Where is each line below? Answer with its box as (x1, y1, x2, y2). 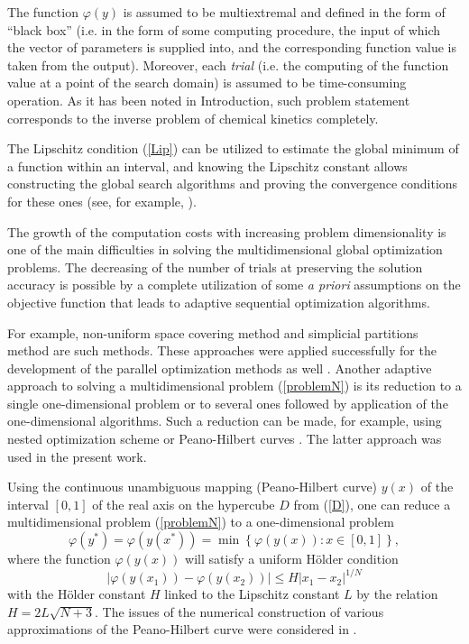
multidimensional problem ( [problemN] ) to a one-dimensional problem (7, 512, 394, 531)
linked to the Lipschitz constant (164, 584, 340, 603)
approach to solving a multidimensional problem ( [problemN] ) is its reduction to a (7, 376, 462, 395)
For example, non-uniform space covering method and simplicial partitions (7, 323, 418, 342)
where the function (7, 549, 111, 568)
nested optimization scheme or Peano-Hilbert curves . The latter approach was (7, 429, 442, 448)
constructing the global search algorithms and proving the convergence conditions (7, 174, 458, 193)
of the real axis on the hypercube (92, 494, 275, 513)
